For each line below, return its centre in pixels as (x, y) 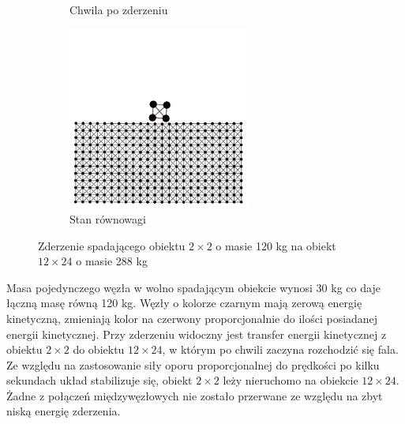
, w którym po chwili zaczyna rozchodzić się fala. (280, 349)
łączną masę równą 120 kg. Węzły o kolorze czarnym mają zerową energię (184, 303)
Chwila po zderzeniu (119, 9)
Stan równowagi (108, 218)
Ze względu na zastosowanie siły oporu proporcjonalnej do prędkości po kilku (193, 364)
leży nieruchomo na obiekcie (291, 380)
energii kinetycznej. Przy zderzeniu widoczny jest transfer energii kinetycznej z (197, 334)
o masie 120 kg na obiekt (276, 245)
